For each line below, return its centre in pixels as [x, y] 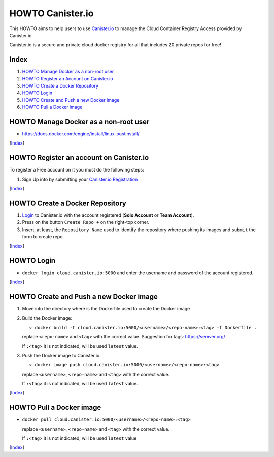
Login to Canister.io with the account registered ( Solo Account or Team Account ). [108, 215]
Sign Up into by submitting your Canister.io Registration [80, 179]
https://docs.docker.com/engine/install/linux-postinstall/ [81, 134]
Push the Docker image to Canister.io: [61, 355]
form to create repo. [43, 237]
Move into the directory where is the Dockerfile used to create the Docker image [106, 308]
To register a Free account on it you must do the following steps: [77, 170]
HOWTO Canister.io [52, 13]
